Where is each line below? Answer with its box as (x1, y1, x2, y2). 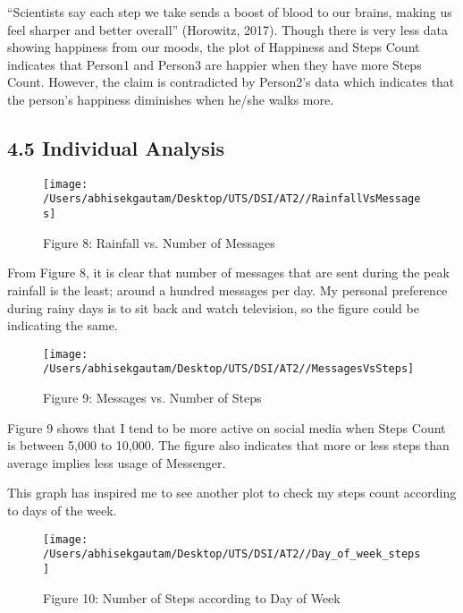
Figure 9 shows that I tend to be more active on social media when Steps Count (7, 418, 446, 437)
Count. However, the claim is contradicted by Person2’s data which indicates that (7, 72, 455, 91)
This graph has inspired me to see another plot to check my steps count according (7, 483, 457, 502)
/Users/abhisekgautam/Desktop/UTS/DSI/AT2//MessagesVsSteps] (43, 362, 415, 376)
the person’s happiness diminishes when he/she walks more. (7, 89, 334, 108)
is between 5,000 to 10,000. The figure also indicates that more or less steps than (7, 436, 450, 455)
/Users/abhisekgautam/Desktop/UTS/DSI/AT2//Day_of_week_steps (43, 548, 421, 561)
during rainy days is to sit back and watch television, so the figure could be (7, 298, 419, 317)
